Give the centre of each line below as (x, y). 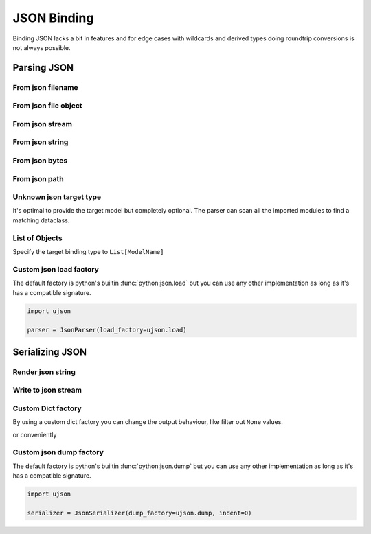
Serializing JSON (50, 352)
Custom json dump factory (58, 452)
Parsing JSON (43, 68)
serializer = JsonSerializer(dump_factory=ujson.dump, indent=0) (139, 513)
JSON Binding (53, 18)
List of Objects (37, 238)
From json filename (45, 87)
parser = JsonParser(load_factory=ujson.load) (107, 330)
